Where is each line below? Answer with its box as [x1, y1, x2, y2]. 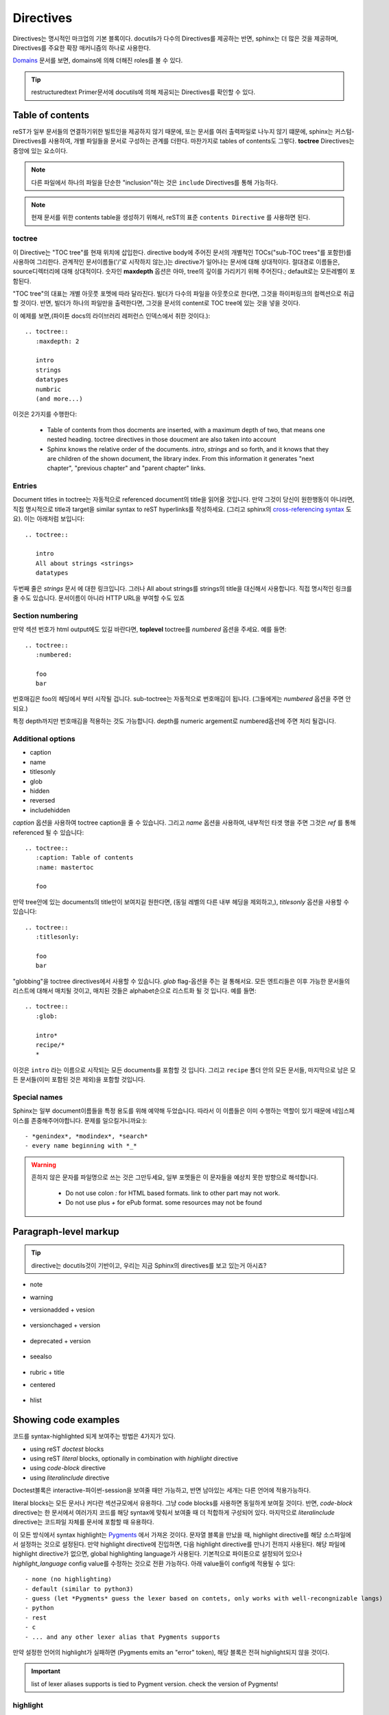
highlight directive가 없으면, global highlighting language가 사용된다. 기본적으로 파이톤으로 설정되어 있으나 [12, 1550, 303, 1558]
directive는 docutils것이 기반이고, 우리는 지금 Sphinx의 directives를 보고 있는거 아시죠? [31, 1261, 267, 1269]
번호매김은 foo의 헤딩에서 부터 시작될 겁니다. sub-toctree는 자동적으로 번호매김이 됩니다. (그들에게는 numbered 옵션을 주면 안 [12, 695, 351, 703]
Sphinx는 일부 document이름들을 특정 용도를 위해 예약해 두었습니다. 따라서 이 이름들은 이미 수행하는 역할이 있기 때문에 [12, 1107, 331, 1115]
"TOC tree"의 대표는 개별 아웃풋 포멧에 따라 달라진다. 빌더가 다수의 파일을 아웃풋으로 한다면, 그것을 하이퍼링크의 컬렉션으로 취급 [12, 289, 355, 298]
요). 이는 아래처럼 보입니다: [12, 514, 85, 523]
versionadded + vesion [30, 1305, 95, 1314]
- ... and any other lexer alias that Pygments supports [25, 1633, 221, 1641]
